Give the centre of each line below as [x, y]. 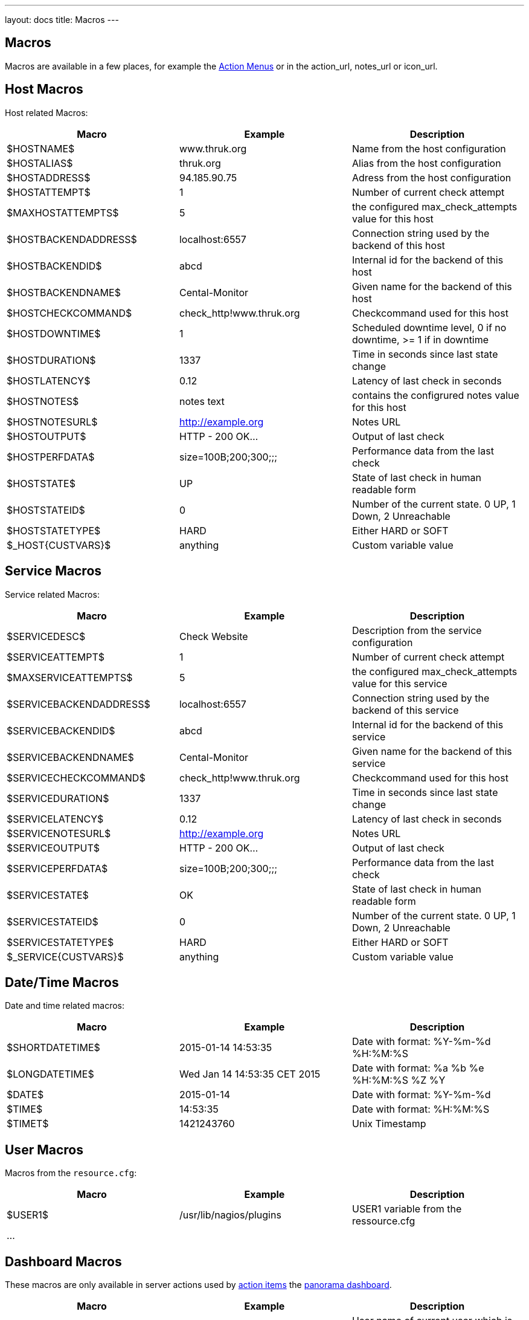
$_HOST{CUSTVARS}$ [59, 545]
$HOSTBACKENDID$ [54, 266]
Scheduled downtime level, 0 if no [429, 327]
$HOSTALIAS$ [40, 163]
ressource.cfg [383, 1221]
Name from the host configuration [429, 148]
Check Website [213, 636]
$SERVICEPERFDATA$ [57, 868]
